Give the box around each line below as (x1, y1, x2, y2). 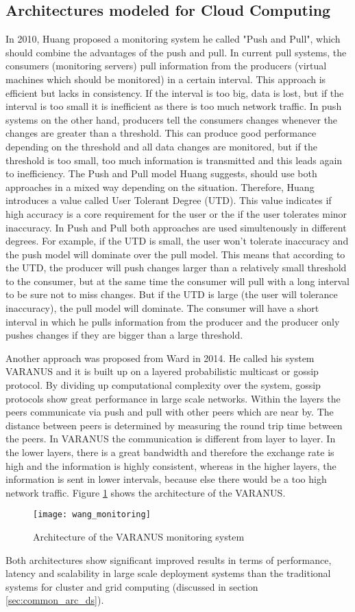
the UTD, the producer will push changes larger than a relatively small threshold (5, 260, 347, 275)
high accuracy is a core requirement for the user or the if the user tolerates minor (5, 206, 347, 220)
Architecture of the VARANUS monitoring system (33, 530, 245, 544)
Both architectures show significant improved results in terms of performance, (5, 552, 332, 567)
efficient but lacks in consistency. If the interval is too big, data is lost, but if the (5, 85, 344, 100)
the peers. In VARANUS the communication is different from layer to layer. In (5, 431, 336, 446)
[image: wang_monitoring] (33, 510, 151, 520)
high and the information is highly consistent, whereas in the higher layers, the (5, 458, 336, 473)
